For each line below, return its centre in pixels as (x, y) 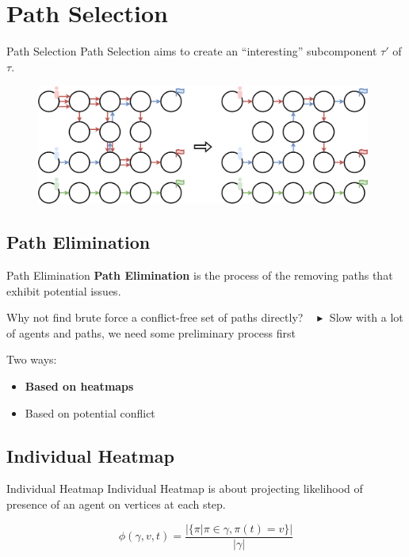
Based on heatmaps (79, 386)
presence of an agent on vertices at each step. (116, 504)
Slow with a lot (366, 317)
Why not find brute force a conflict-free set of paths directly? (155, 317)
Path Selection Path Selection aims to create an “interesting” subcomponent (192, 51)
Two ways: (32, 359)
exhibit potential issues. (64, 290)
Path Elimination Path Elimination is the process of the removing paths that (200, 275)
